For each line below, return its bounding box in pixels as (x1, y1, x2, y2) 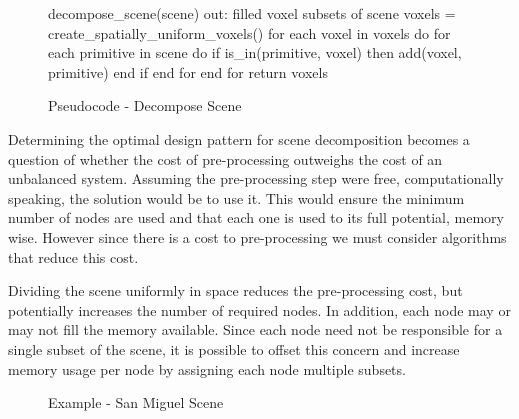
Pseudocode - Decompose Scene (48, 95, 242, 116)
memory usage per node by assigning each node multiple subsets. (8, 358, 406, 379)
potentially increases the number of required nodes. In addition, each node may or (8, 299, 511, 320)
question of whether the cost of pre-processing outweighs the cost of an (8, 148, 443, 169)
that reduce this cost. (8, 246, 139, 267)
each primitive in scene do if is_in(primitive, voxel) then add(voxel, (48, 42, 462, 63)
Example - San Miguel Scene (48, 392, 224, 413)
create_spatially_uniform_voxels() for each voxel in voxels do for (48, 22, 451, 43)
